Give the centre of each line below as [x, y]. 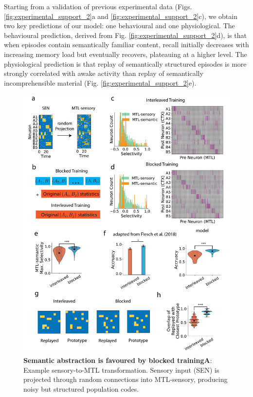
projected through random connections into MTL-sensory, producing [126, 379]
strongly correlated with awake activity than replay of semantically [104, 73]
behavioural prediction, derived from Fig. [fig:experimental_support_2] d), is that [125, 35]
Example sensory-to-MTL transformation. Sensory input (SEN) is [121, 370]
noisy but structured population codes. [81, 388]
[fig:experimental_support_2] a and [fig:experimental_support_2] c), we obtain [121, 16]
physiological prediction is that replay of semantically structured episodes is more [125, 63]
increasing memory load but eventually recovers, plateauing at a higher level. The [126, 54]
